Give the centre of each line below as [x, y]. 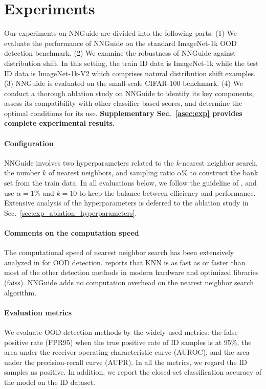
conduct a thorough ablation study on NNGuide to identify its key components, [129, 93]
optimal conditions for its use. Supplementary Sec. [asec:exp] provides [123, 113]
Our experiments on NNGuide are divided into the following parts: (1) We [121, 33]
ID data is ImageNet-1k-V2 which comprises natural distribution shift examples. [130, 73]
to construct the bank [224, 173]
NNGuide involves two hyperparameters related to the [89, 162]
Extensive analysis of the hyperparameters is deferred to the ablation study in [126, 203]
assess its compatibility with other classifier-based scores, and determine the [123, 103]
